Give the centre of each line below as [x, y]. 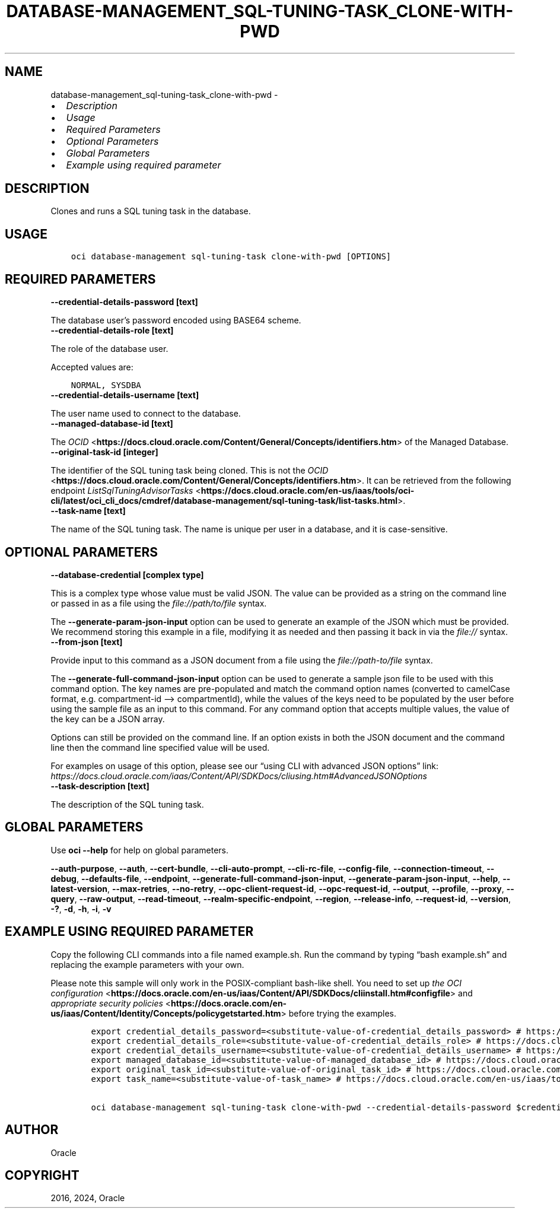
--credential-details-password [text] [124, 302]
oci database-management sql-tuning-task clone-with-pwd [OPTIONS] [231, 257]
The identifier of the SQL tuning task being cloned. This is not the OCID [190, 471]
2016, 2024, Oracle [88, 1198]
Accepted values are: [92, 367]
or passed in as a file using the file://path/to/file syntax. [159, 603]
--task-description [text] [100, 786]
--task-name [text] [88, 511]
